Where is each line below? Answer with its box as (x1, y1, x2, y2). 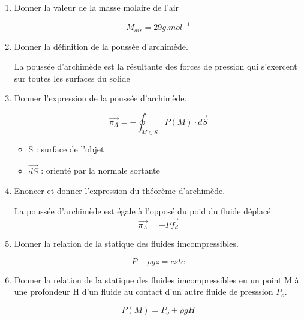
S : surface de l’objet (28, 142, 104, 155)
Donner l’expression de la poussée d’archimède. (14, 92, 187, 104)
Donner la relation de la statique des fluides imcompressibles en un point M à (14, 273, 299, 286)
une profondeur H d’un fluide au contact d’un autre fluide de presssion (14, 285, 273, 298)
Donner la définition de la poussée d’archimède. (14, 40, 188, 52)
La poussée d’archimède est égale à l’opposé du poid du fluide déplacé (14, 204, 271, 217)
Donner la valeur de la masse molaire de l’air (14, 1, 179, 13)
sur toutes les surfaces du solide (14, 71, 130, 84)
